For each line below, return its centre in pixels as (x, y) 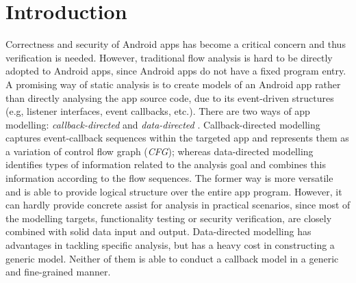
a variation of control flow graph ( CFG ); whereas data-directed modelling (160, 151)
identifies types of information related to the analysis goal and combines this (166, 164)
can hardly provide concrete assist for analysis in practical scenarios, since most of (178, 205)
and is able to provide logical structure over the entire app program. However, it (174, 191)
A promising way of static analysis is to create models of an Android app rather (173, 84)
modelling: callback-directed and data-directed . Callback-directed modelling (163, 124)
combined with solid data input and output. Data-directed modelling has (158, 231)
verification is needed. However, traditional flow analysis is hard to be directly (169, 57)
